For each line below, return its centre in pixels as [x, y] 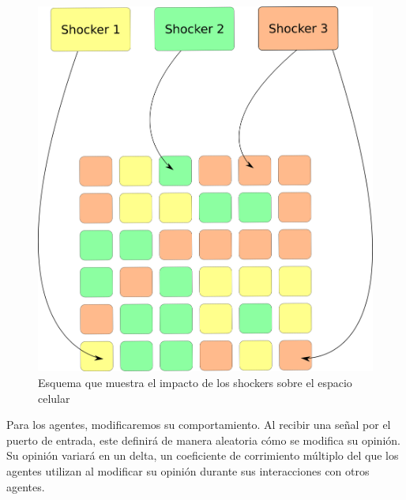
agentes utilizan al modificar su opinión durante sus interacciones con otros [188, 470]
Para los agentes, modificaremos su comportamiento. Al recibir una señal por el [199, 425]
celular [54, 398]
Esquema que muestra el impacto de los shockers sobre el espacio [195, 382]
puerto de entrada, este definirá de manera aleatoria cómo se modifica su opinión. [203, 440]
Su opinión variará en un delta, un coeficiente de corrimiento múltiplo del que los [203, 455]
